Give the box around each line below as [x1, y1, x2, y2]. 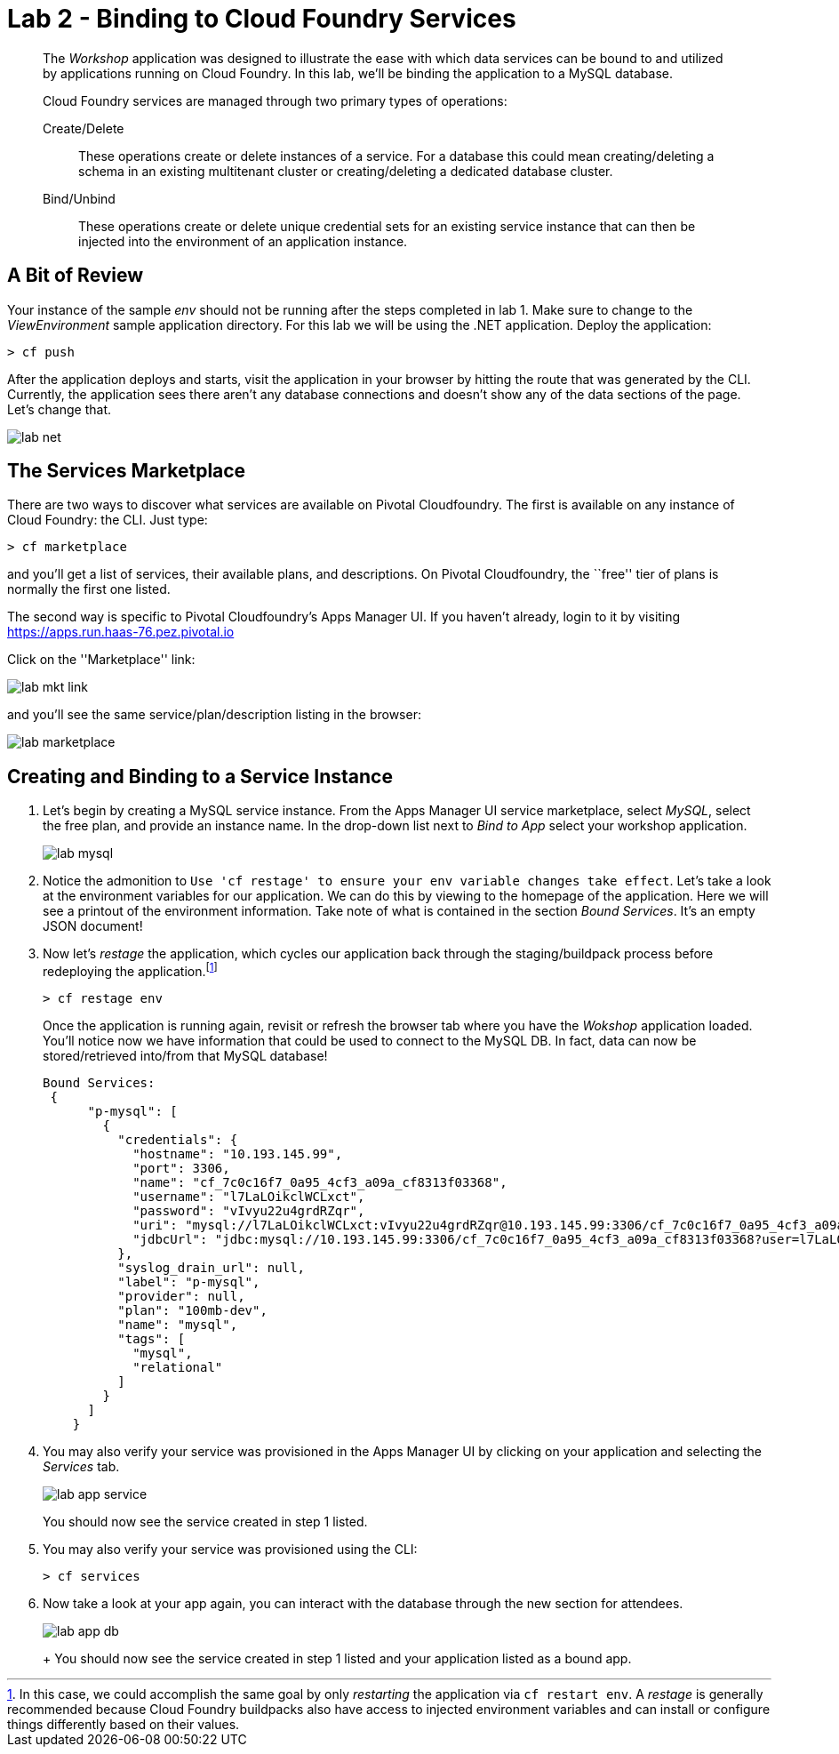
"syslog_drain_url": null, [117, 1260, 306, 1275]
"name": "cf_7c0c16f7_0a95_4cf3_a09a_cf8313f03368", [132, 1174, 507, 1189]
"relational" [132, 1359, 223, 1374]
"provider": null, [117, 1288, 245, 1303]
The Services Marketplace [7, 460, 246, 483]
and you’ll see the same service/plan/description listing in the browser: [7, 707, 421, 723]
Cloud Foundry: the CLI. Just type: [7, 512, 208, 528]
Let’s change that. [7, 401, 111, 417]
